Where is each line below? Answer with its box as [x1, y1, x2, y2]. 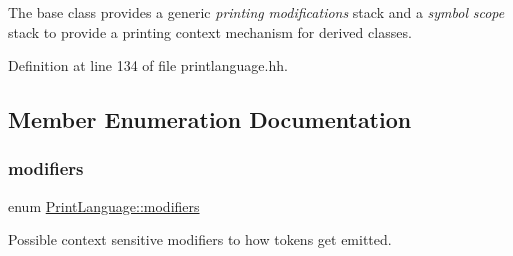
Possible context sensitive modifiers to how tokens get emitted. [8, 229, 392, 250]
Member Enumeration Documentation [8, 104, 412, 135]
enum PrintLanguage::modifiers [8, 195, 200, 216]
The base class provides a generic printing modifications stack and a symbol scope [8, 2, 505, 22]
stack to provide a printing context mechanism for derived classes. [8, 21, 412, 42]
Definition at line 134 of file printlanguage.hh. [8, 55, 288, 76]
